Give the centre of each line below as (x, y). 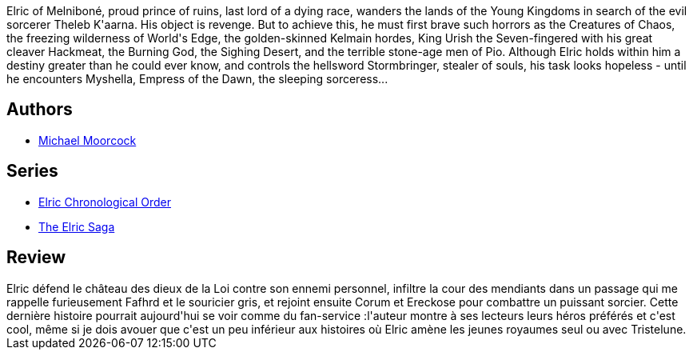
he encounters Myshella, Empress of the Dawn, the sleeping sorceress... (197, 79)
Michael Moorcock (88, 140)
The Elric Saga (77, 226)
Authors (40, 110)
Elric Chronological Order (105, 202)
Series (32, 171)
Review (36, 258)
